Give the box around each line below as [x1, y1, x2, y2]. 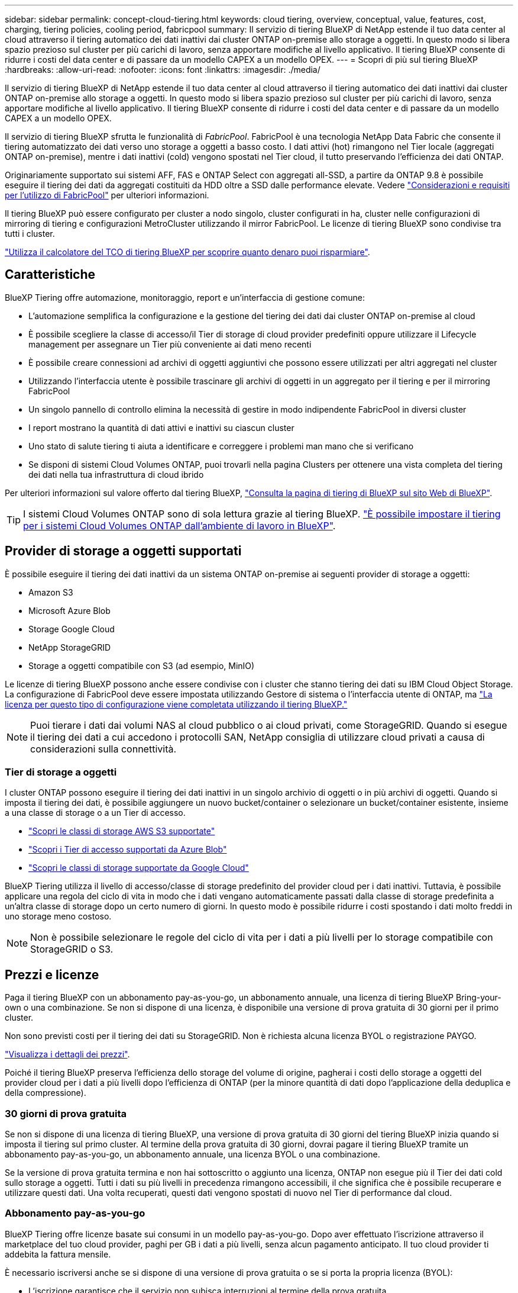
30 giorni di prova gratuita [5, 1107, 127, 1120]
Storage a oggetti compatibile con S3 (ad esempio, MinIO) [28, 660, 255, 671]
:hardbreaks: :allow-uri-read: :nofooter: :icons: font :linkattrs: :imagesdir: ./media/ [5, 65, 320, 75]
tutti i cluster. [5, 229, 55, 239]
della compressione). [5, 1088, 86, 1098]
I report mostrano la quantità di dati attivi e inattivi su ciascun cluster [28, 422, 294, 433]
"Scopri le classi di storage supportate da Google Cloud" [28, 863, 249, 873]
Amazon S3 [28, 587, 73, 597]
